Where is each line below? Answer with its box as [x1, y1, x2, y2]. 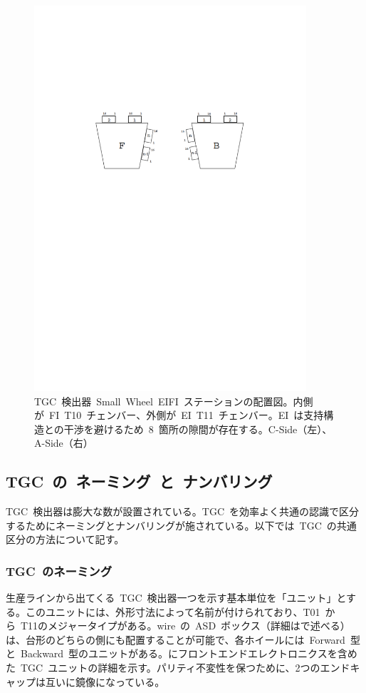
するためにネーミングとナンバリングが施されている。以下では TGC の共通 [6, 517, 357, 532]
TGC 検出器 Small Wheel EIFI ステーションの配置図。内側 [34, 393, 313, 408]
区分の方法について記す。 [6, 532, 125, 547]
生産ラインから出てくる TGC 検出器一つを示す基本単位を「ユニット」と [6, 590, 347, 605]
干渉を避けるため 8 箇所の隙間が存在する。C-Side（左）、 [63, 421, 333, 436]
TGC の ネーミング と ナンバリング [6, 470, 273, 492]
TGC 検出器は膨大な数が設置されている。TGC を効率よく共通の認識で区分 [6, 504, 359, 519]
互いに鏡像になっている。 [45, 674, 165, 689]
